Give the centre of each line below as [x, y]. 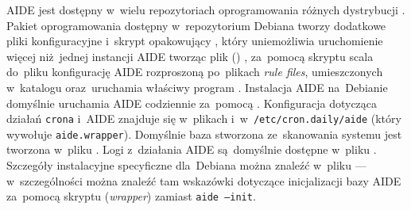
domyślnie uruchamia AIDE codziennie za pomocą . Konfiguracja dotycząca [192, 103]
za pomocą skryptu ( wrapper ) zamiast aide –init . [131, 196]
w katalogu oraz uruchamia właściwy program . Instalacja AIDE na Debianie [197, 87]
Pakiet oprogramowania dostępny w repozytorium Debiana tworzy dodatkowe [196, 25]
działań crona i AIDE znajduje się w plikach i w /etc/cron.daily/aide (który [204, 118]
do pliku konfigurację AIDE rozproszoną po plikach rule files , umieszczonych [195, 72]
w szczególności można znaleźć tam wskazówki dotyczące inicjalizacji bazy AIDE [204, 180]
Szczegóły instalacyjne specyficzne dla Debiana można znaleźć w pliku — [186, 165]
